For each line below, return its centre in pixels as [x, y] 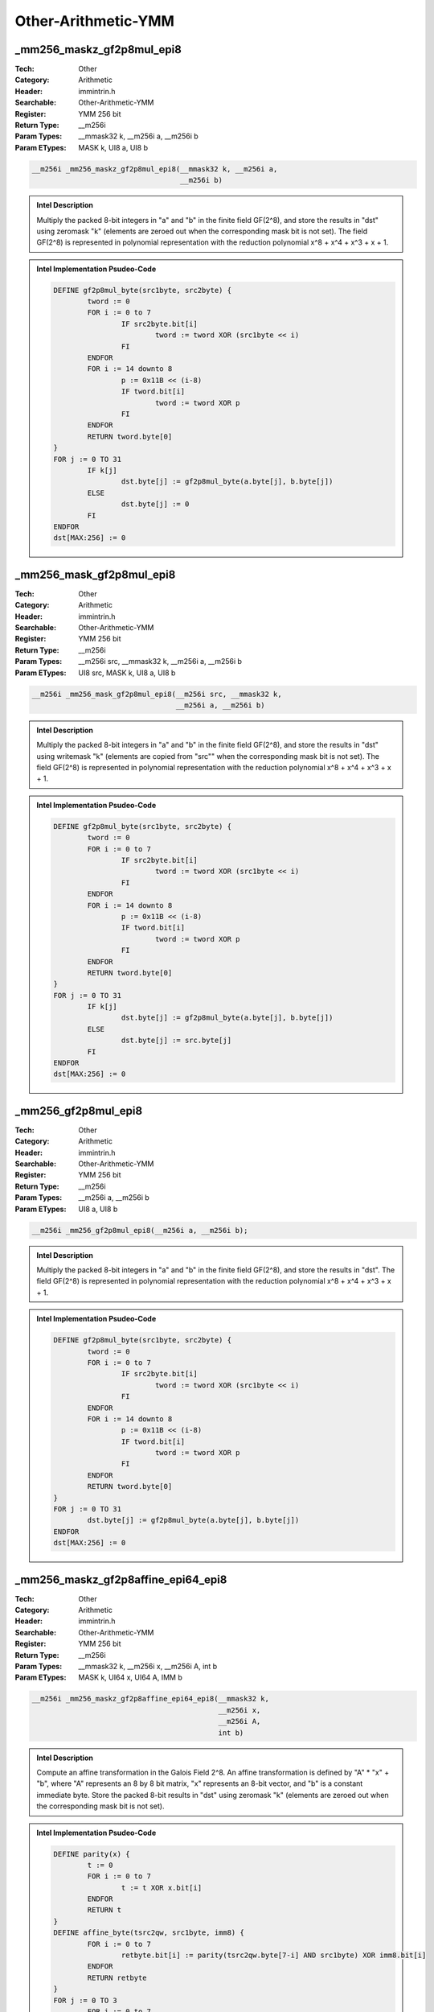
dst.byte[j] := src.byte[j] [176, 1041]
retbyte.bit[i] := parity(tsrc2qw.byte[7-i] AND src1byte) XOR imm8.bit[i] [274, 1955]
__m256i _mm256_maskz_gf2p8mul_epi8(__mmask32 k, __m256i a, [155, 169]
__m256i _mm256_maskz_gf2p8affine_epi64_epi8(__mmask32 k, [150, 1699]
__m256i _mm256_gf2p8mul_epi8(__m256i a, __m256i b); [140, 1230]
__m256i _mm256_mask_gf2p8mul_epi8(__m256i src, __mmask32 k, [157, 694]
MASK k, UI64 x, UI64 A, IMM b [130, 1677]
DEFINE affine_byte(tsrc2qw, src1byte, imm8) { [149, 1933]
